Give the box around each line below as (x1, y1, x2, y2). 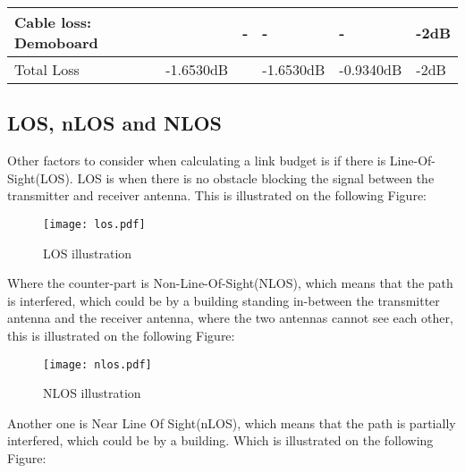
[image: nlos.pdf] (43, 358, 152, 371)
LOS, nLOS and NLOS (7, 109, 223, 137)
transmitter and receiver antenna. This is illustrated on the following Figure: (7, 186, 427, 205)
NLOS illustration (43, 384, 141, 402)
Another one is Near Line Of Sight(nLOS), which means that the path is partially (7, 413, 456, 432)
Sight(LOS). (7, 168, 73, 187)
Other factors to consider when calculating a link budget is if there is (7, 151, 386, 170)
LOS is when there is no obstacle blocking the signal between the (77, 168, 435, 187)
